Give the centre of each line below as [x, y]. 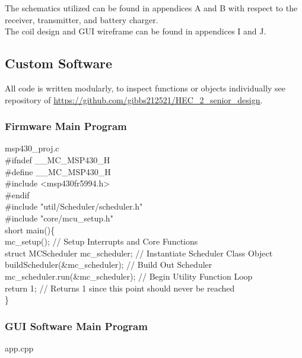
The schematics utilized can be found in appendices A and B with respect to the [151, 8]
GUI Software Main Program [76, 326]
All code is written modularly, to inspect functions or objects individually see [145, 88]
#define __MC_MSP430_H [58, 171]
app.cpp [19, 348]
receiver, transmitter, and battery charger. [82, 19]
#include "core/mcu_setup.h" [59, 218]
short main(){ [30, 229]
